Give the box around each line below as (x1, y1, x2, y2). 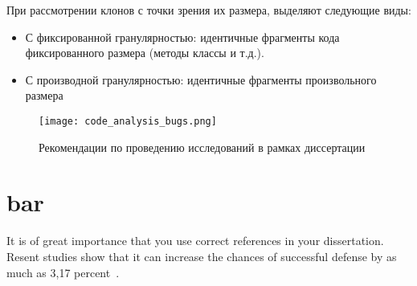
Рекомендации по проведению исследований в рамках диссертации (39, 138, 366, 155)
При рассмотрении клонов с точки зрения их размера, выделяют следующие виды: (6, 2, 411, 18)
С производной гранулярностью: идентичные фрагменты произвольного (25, 71, 377, 88)
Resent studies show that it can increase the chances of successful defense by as (6, 247, 397, 264)
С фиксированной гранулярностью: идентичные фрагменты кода (25, 28, 340, 45)
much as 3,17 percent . (6, 264, 120, 280)
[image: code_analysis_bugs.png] (39, 115, 217, 127)
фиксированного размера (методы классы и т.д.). (25, 44, 264, 61)
